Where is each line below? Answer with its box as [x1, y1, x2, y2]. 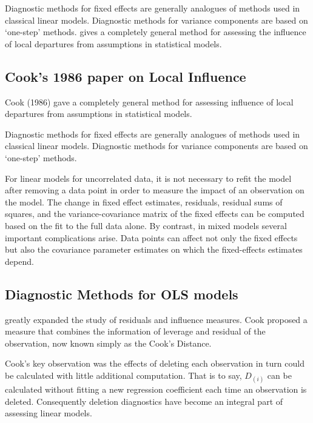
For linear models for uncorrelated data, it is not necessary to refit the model [5, 172, 292, 184]
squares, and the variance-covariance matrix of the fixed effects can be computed [5, 207, 305, 220]
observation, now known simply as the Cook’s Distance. [5, 336, 212, 349]
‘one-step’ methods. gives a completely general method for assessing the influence [5, 25, 306, 38]
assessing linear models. [5, 407, 92, 419]
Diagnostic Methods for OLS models [5, 284, 238, 303]
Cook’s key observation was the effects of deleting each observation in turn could [5, 357, 305, 370]
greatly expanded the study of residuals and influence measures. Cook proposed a [5, 313, 308, 325]
